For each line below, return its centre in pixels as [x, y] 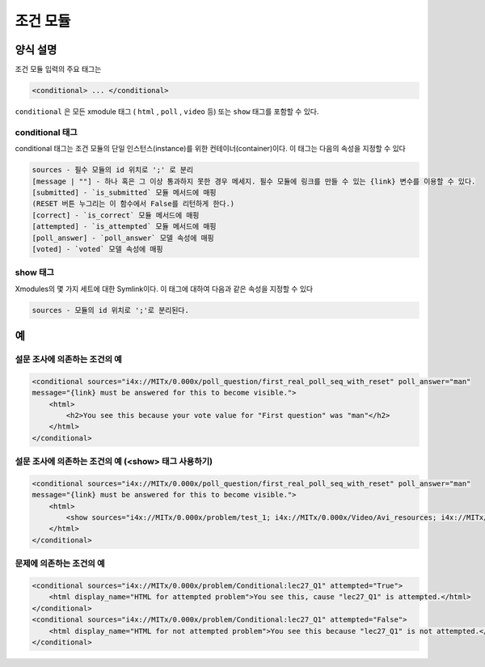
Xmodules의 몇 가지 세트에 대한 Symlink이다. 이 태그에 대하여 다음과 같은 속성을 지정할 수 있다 [164, 289]
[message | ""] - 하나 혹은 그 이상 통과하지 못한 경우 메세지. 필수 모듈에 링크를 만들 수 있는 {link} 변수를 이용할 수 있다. [254, 181]
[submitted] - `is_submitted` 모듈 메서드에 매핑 [124, 192]
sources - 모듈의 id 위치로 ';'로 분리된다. [110, 310]
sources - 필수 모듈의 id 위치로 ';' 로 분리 [113, 170]
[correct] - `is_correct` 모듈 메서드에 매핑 [116, 215]
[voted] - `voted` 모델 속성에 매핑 [97, 249]
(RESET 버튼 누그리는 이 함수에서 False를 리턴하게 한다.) [133, 204]
